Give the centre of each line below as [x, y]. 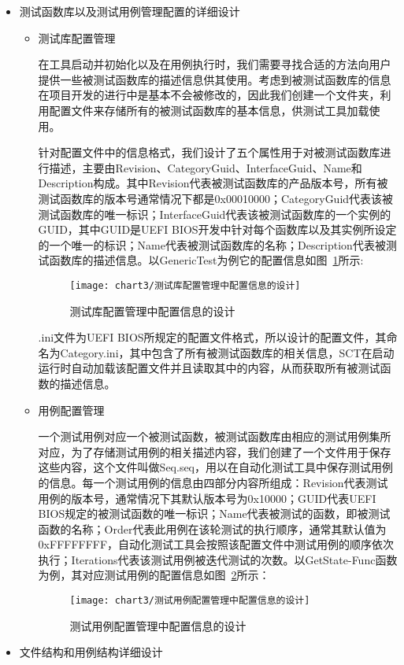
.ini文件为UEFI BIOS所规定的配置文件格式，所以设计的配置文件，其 [212, 337]
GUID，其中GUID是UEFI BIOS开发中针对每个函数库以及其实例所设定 [217, 229]
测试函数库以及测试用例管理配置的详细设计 [130, 11]
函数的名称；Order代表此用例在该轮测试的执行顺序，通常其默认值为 [212, 528]
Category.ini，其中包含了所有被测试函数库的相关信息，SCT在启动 [227, 352]
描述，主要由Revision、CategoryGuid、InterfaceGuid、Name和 [206, 167]
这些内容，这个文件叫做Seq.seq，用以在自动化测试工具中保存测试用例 [215, 467]
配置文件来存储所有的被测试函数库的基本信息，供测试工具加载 [209, 110]
